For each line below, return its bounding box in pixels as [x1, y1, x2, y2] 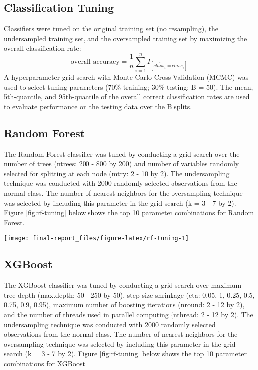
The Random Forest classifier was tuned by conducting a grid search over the [4, 148, 240, 159]
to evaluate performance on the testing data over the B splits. [4, 101, 192, 111]
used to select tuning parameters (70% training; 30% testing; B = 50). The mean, [4, 81, 253, 92]
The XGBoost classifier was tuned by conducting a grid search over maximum [4, 280, 242, 290]
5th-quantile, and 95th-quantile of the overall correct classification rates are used [4, 91, 250, 102]
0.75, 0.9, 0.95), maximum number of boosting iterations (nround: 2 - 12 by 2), [4, 299, 245, 310]
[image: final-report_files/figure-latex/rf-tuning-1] [4, 235, 189, 242]
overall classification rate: [4, 43, 81, 53]
